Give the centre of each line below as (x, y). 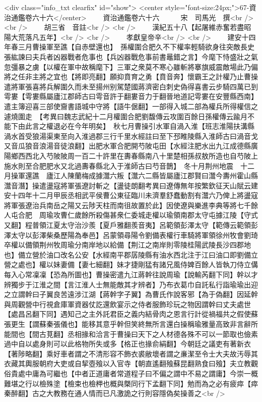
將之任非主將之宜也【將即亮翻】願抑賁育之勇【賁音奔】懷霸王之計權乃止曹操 (131, 77)
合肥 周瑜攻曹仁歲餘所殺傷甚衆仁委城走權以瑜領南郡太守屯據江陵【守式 (138, 215)
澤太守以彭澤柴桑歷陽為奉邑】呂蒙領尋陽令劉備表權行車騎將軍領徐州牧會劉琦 (131, 235)
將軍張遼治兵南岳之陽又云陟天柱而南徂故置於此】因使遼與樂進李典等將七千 (127, 205)
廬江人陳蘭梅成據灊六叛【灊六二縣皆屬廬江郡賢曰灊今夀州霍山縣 (152, 175)
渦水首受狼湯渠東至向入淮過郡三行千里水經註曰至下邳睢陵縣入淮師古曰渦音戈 (131, 136)
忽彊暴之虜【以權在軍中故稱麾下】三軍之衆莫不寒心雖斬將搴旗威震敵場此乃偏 (131, 66)
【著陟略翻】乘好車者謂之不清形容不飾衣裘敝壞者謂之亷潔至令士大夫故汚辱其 (131, 353)
